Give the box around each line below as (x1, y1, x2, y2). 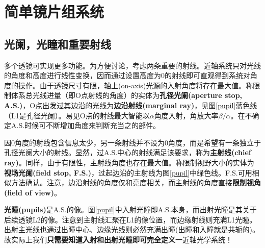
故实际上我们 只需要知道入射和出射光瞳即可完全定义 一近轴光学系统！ (4, 234, 232, 245)
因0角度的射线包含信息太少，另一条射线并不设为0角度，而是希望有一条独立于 (4, 137, 261, 147)
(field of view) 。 (4, 187, 61, 197)
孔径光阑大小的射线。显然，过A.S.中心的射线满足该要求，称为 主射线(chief (4, 147, 251, 158)
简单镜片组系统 (4, 1, 104, 22)
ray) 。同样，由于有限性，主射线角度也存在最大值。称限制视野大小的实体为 (4, 157, 254, 167)
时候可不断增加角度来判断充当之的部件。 (24, 120, 161, 131)
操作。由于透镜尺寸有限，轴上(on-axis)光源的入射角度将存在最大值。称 (18, 80, 253, 90)
